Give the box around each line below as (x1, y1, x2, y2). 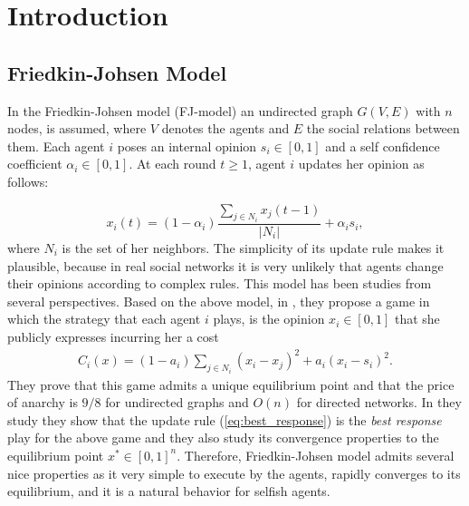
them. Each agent (7, 136, 105, 155)
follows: (7, 171, 49, 190)
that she (394, 309, 440, 328)
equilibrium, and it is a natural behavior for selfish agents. (7, 482, 330, 501)
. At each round (129, 154, 216, 173)
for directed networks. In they (296, 393, 462, 412)
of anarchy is (7, 393, 78, 412)
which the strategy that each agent (7, 309, 201, 328)
